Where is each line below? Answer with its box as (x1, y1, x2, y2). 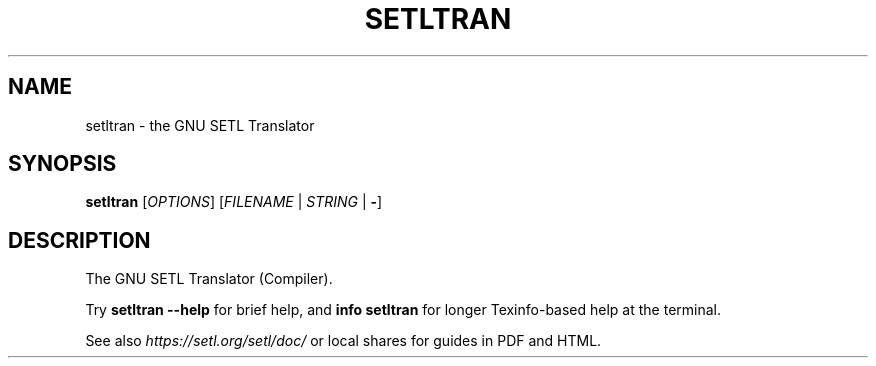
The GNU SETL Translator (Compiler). (85, 270, 333, 288)
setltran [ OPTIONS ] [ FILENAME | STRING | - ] (85, 193, 383, 211)
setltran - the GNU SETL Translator (85, 116, 315, 134)
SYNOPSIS (8, 151, 117, 177)
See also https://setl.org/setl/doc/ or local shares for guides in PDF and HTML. (85, 332, 602, 350)
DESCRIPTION (8, 227, 151, 253)
